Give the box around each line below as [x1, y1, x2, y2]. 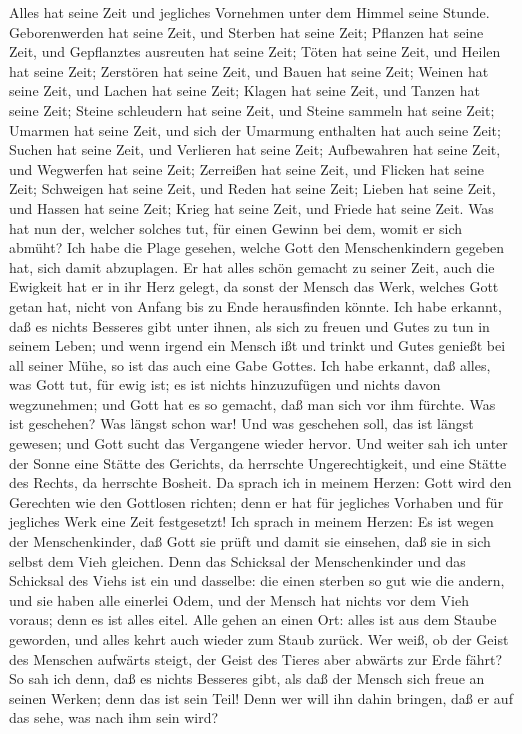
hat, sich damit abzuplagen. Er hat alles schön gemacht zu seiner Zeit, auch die [9, 256, 495, 277]
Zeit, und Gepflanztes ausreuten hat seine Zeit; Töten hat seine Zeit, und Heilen [9, 41, 501, 62]
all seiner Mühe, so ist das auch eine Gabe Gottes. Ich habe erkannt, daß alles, [9, 354, 491, 375]
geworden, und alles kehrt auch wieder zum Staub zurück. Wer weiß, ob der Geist [9, 629, 509, 649]
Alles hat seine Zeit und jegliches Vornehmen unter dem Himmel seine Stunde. [9, 2, 490, 22]
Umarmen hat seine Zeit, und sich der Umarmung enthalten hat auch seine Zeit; [9, 119, 501, 140]
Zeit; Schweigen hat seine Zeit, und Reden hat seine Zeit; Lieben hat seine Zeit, [9, 178, 496, 199]
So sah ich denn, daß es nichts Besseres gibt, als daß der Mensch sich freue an [9, 668, 485, 689]
